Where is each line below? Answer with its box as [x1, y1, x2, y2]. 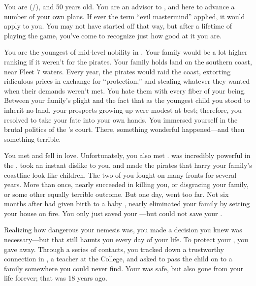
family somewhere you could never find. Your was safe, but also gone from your [4, 263, 244, 273]
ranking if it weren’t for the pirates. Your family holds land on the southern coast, [4, 56, 252, 66]
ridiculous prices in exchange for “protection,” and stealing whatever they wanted [4, 76, 250, 86]
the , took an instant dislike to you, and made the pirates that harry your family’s [4, 159, 252, 170]
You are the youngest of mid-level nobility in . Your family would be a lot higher [4, 47, 248, 57]
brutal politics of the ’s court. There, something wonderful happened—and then [4, 124, 245, 134]
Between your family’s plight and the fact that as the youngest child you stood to [4, 95, 250, 105]
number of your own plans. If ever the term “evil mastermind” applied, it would [4, 11, 245, 21]
